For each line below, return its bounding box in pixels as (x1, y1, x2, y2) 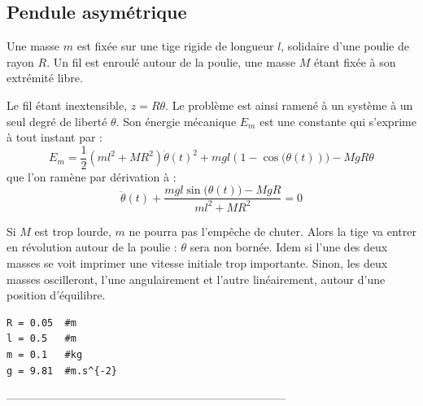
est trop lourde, (34, 222, 111, 239)
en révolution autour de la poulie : (7, 238, 177, 255)
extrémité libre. (7, 69, 83, 86)
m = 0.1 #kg (7, 348, 83, 360)
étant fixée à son (314, 53, 396, 70)
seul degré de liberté (7, 112, 107, 129)
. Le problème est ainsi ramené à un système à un (165, 96, 413, 113)
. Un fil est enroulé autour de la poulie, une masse (46, 53, 296, 70)
